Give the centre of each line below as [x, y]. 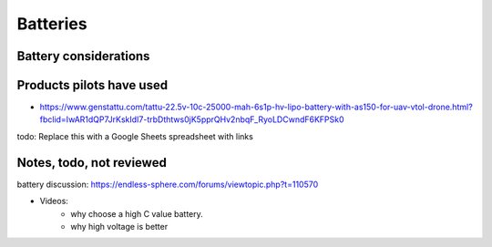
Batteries [52, 24]
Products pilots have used [92, 85]
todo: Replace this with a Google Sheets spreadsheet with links [135, 136]
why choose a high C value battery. [137, 213]
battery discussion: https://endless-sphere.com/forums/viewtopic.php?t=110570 [168, 184]
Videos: [54, 201]
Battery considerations [83, 56]
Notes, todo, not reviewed [92, 163]
